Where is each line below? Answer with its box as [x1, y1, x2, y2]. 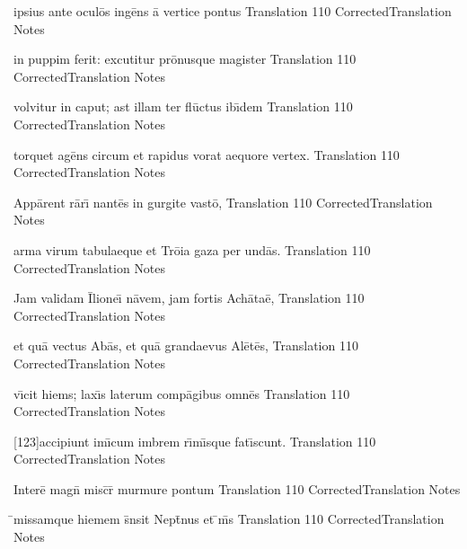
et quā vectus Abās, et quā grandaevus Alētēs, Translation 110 [13, 336, 358, 355]
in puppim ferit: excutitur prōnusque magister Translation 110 [13, 49, 357, 68]
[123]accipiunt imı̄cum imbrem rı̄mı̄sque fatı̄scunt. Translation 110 [13, 431, 376, 450]
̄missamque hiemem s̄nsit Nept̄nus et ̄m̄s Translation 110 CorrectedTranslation [13, 509, 445, 528]
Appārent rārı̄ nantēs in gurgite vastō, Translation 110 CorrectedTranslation [13, 192, 433, 211]
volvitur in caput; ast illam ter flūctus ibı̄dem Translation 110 [13, 97, 353, 116]
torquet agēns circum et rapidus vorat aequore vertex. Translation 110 [13, 145, 400, 164]
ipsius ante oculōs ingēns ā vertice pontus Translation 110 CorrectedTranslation [13, 2, 452, 20]
